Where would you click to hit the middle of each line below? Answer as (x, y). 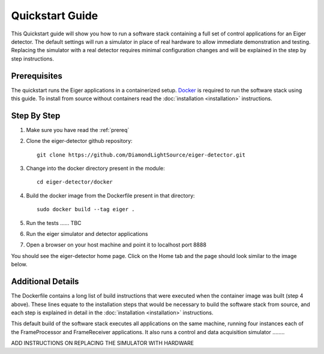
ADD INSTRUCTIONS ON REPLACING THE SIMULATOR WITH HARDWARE (103, 343)
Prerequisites (37, 76)
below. (19, 265)
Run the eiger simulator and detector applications (87, 234)
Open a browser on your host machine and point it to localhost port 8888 (116, 245)
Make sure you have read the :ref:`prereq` (78, 130)
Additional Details (45, 282)
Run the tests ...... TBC (54, 223)
